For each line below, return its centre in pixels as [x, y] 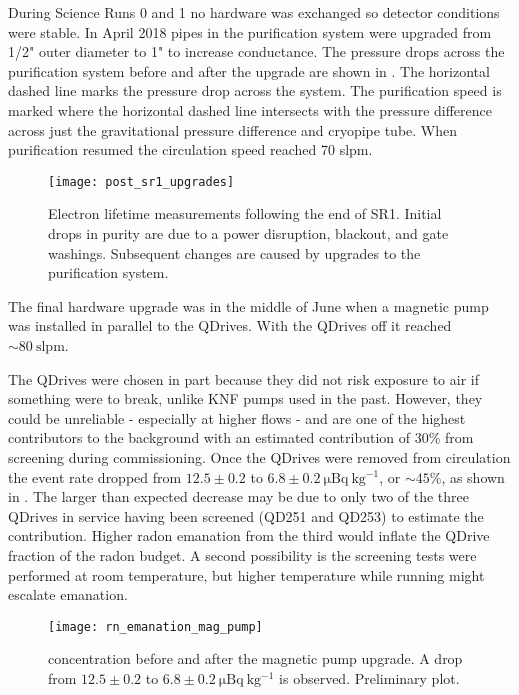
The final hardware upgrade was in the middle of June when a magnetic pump [248, 305]
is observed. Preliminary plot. [369, 677]
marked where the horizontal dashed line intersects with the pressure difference [250, 109]
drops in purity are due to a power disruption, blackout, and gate [248, 233]
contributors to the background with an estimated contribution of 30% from [241, 437]
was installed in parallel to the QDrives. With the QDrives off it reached [230, 325]
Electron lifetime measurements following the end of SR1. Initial [245, 213]
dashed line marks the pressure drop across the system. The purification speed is [255, 90]
